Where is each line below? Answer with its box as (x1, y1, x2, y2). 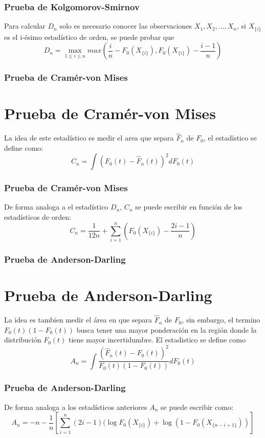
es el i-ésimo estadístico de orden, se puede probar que (4, 31, 174, 42)
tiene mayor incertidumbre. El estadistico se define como (69, 334, 246, 345)
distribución (4, 334, 41, 345)
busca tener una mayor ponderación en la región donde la (76, 324, 257, 335)
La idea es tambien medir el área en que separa (4, 314, 152, 325)
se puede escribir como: (161, 401, 233, 412)
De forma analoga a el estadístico (4, 201, 108, 212)
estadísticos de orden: (4, 211, 71, 222)
